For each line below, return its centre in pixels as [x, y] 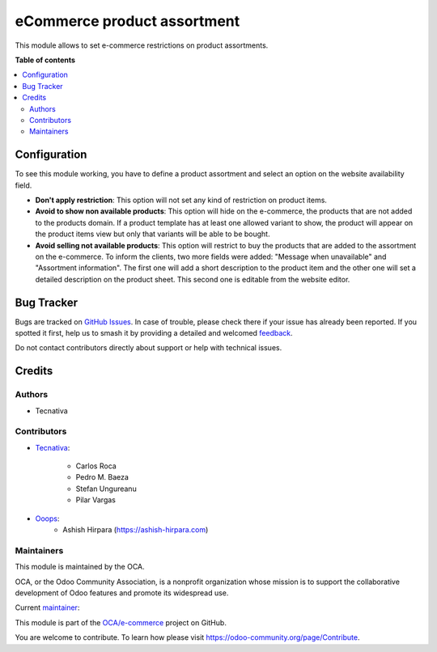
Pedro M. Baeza [102, 477]
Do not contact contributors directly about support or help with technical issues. [148, 348]
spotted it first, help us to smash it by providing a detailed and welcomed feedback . [154, 333]
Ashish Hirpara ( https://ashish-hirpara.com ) [136, 530]
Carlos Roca [96, 466]
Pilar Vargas [96, 500]
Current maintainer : [47, 608]
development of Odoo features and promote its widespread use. [122, 593]
